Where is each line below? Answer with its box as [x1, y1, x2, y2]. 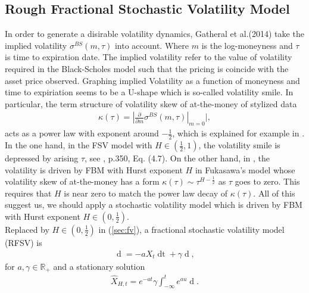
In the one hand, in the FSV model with [5, 139, 152, 151]
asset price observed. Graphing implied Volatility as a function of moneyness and [5, 74, 300, 86]
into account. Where [114, 39, 189, 51]
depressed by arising [5, 152, 79, 164]
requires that [5, 186, 52, 199]
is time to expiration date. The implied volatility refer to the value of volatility [5, 51, 292, 63]
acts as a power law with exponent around [5, 127, 159, 139]
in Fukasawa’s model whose [195, 163, 295, 176]
